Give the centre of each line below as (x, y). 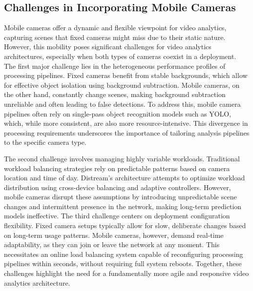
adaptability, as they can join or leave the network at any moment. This (112, 244)
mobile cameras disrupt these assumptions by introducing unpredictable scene (120, 197)
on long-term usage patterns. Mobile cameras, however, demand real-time (114, 235)
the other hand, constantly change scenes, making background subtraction (115, 94)
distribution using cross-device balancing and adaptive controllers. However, (117, 187)
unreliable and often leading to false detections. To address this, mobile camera (122, 104)
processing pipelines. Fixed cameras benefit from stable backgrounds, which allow (126, 75)
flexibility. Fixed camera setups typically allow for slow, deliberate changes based (125, 225)
